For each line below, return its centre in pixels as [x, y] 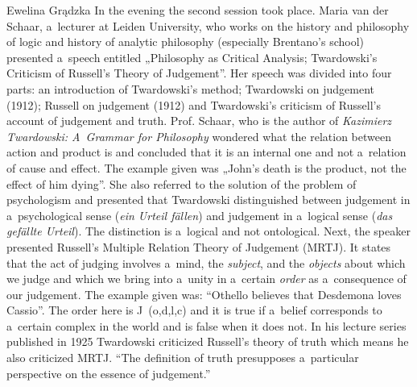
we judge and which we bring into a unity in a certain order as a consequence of [206, 279]
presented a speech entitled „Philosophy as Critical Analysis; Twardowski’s [192, 57]
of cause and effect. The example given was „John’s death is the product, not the [206, 167]
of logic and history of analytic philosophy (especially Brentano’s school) [186, 42]
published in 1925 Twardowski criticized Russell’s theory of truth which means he [208, 341]
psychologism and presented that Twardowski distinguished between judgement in [208, 200]
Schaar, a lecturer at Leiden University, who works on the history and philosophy [208, 25]
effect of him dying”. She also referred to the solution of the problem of [182, 183]
